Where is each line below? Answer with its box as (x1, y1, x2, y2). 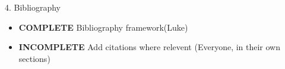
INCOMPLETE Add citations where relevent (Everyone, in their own (18, 41, 281, 53)
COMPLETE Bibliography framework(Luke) (18, 21, 188, 33)
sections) (18, 52, 50, 64)
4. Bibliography (5, 1, 61, 13)
